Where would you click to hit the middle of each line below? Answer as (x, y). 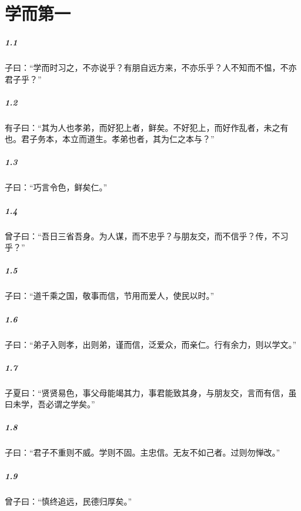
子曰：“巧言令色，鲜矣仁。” (56, 187)
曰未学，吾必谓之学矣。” (50, 404)
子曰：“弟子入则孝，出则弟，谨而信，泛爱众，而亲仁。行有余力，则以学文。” (151, 344)
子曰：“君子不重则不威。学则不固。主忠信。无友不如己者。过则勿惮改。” (143, 452)
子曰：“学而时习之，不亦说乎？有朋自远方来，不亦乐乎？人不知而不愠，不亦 (151, 67)
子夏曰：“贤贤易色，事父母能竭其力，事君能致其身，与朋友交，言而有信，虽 (151, 392)
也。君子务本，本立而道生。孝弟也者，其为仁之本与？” (110, 139)
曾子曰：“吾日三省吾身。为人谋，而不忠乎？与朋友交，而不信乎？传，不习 (147, 235)
